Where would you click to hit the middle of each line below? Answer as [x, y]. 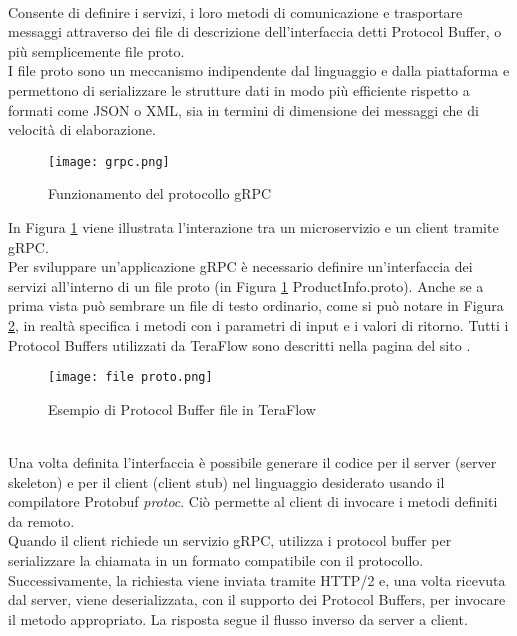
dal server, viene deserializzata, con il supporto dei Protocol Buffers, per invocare [257, 599]
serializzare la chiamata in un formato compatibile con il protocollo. [216, 559]
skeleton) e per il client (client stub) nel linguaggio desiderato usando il [226, 481]
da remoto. [41, 520]
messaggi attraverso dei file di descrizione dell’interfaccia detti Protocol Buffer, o [255, 31]
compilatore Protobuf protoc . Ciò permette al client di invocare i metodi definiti [253, 501]
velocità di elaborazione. [82, 129]
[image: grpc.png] [109, 161]
